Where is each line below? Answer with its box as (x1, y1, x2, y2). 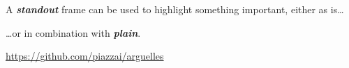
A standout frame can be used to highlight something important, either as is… (6, 2, 344, 16)
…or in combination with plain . (6, 25, 141, 40)
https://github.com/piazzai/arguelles (6, 49, 164, 63)
